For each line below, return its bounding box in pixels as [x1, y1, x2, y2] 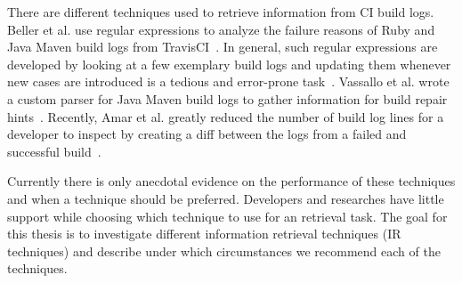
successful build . [7, 141, 101, 160]
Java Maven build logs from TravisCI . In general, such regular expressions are [7, 37, 438, 56]
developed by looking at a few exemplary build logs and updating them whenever [7, 54, 451, 73]
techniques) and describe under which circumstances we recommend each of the [7, 241, 441, 260]
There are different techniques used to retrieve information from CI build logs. [7, 3, 434, 20]
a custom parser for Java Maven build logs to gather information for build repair [7, 89, 448, 108]
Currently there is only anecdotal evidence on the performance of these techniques [7, 172, 456, 190]
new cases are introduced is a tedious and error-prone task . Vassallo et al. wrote [7, 72, 450, 91]
